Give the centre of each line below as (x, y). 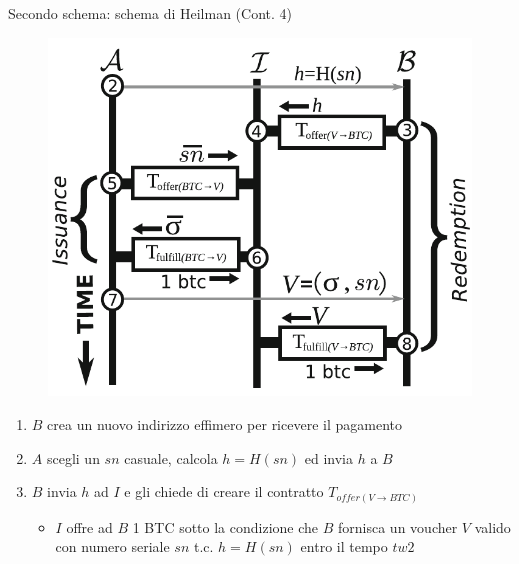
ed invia (329, 457)
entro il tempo (344, 546)
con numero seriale (112, 546)
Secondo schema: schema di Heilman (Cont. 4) (150, 13)
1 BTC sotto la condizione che (225, 526)
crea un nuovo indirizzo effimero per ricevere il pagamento (224, 424)
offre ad (89, 526)
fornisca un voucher (398, 526)
